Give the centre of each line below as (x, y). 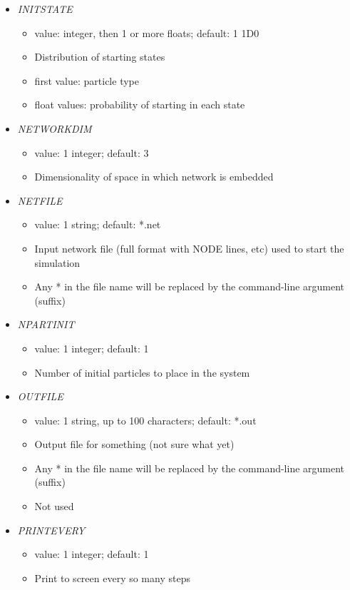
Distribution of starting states (100, 57)
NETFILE (40, 200)
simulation (57, 262)
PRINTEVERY (51, 530)
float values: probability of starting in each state (140, 105)
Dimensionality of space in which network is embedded (154, 177)
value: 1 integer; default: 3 (92, 152)
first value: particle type (87, 80)
